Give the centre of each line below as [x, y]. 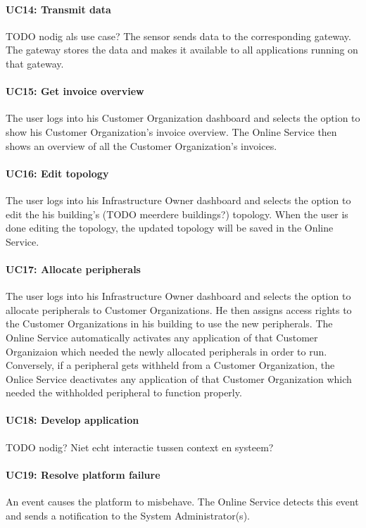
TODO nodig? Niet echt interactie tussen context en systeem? [140, 447]
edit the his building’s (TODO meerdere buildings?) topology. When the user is [177, 214]
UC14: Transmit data [58, 9]
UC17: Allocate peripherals [73, 269]
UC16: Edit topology [57, 173]
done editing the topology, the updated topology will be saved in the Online [170, 228]
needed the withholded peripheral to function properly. [124, 392]
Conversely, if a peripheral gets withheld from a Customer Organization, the [170, 365]
